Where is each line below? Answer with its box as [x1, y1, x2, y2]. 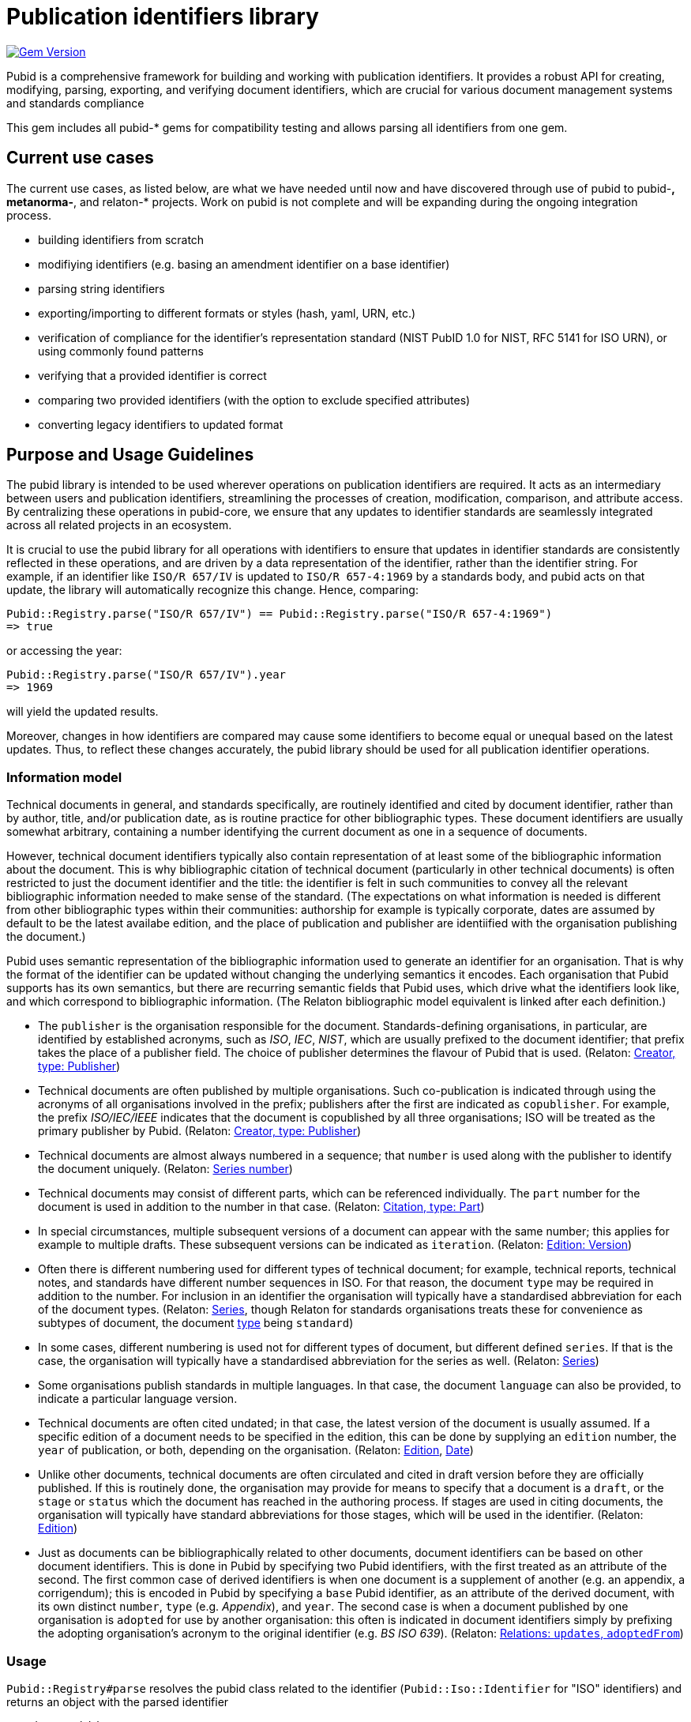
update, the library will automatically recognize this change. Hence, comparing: [6, 583, 419, 597]
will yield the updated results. [6, 705, 159, 719]
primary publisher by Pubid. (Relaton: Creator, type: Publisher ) [38, 1124, 362, 1138]
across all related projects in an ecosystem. [6, 518, 232, 532]
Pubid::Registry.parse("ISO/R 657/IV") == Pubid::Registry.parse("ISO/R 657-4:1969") [6, 607, 553, 621]
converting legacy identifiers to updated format [38, 417, 284, 431]
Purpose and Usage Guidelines [6, 445, 254, 465]
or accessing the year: [6, 644, 122, 658]
